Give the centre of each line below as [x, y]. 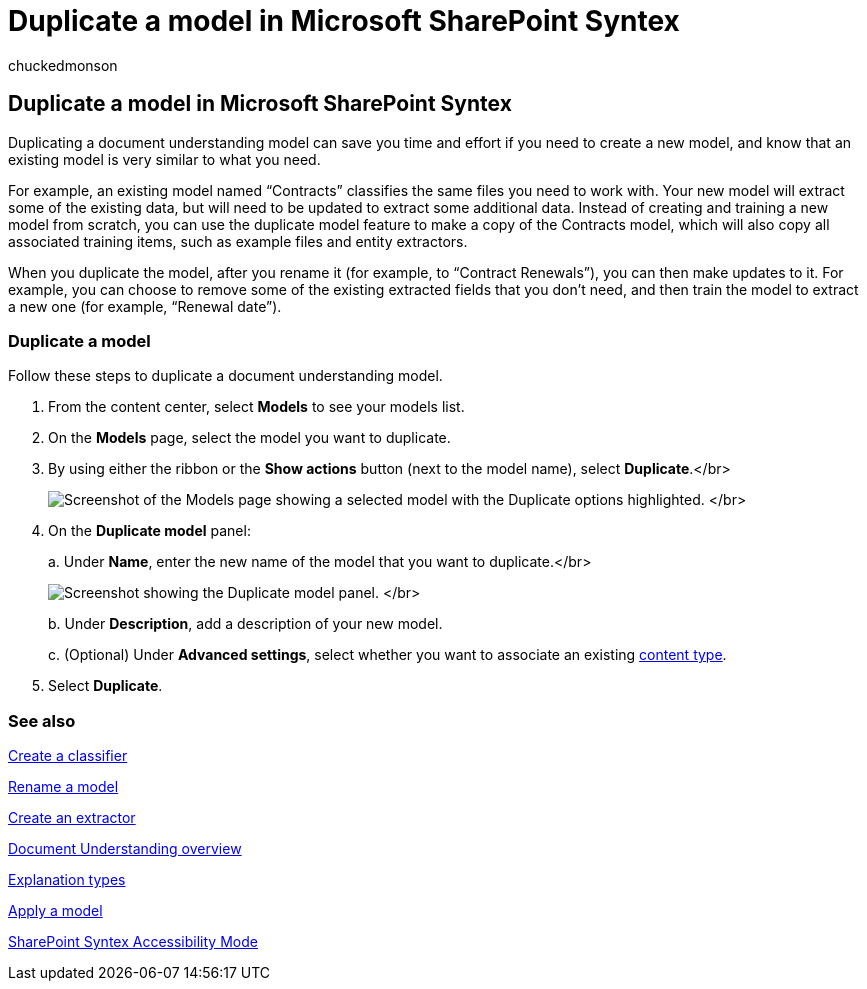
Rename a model [63, 787]
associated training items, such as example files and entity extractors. [238, 241]
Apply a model [55, 911]
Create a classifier [68, 756]
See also [42, 720]
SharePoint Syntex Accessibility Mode [133, 942]
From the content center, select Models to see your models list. [256, 407]
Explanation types [67, 880]
